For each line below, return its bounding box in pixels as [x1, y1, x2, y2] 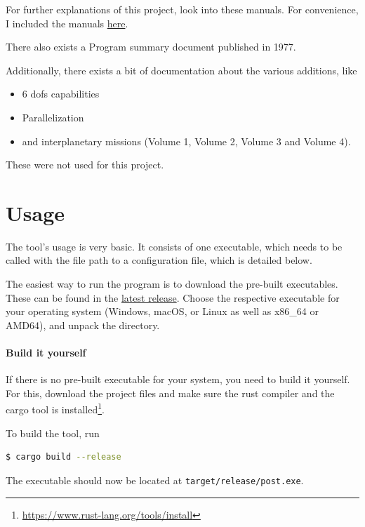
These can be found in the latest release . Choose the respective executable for [6, 290, 340, 305]
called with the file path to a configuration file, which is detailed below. [6, 253, 312, 267]
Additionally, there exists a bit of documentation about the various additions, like [6, 62, 357, 77]
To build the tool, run [6, 425, 100, 440]
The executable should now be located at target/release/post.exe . [6, 472, 304, 487]
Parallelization [22, 109, 84, 124]
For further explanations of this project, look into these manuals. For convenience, [6, 2, 359, 16]
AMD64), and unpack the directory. [6, 317, 160, 332]
